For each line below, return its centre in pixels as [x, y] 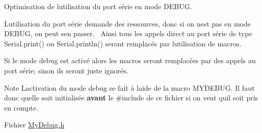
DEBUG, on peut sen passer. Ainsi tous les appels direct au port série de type [128, 33]
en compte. [21, 107]
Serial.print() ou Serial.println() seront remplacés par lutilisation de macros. [123, 43]
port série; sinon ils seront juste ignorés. [66, 70]
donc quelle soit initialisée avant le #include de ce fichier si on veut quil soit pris [131, 98]
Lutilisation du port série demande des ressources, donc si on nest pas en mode [128, 23]
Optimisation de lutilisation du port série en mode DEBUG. [98, 6]
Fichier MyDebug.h [34, 125]
